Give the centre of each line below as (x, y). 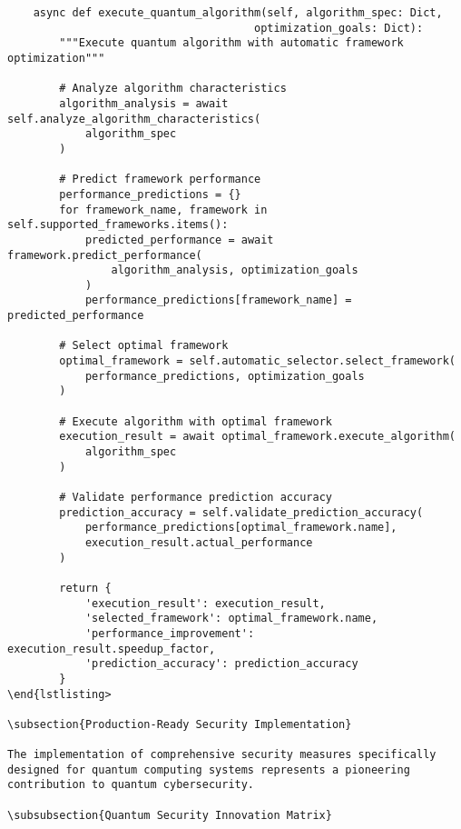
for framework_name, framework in (163, 210)
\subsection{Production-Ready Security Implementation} (180, 724)
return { (85, 588)
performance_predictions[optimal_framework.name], (241, 528)
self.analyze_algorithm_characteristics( (134, 119)
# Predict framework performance (160, 180)
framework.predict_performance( (105, 255)
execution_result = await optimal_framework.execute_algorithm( (257, 437)
